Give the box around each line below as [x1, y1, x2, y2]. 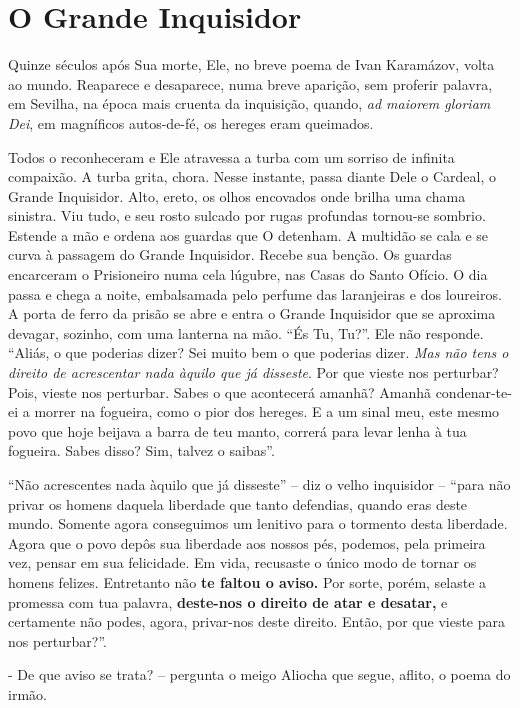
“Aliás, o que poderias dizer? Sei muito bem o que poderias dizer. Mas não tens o [8, 342, 509, 363]
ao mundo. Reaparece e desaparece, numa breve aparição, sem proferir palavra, [8, 73, 493, 94]
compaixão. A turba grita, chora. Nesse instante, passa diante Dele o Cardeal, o [8, 166, 496, 187]
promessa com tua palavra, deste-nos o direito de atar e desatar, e [8, 591, 448, 612]
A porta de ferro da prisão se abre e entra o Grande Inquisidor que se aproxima [8, 303, 496, 324]
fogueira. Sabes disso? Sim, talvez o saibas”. [8, 440, 275, 461]
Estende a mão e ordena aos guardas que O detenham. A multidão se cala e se [8, 224, 489, 245]
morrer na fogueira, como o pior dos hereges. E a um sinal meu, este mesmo [34, 401, 500, 422]
